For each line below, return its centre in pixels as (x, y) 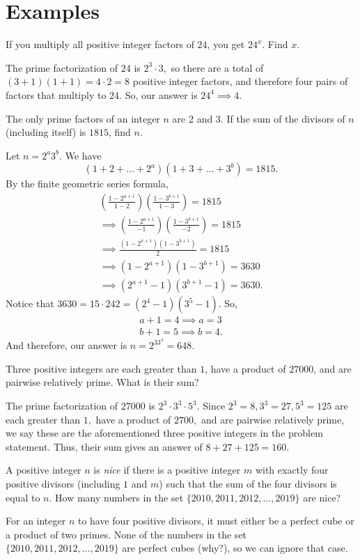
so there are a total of (217, 67)
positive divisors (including (63, 484)
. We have (80, 155)
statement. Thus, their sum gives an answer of (104, 446)
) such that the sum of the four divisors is (248, 484)
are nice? (322, 497)
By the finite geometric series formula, (87, 184)
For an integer (36, 521)
